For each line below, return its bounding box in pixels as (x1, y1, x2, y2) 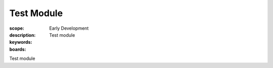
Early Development (49, 25, 89, 31)
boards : (9, 46, 26, 52)
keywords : (9, 39, 32, 45)
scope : (9, 25, 25, 31)
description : (9, 32, 36, 38)
